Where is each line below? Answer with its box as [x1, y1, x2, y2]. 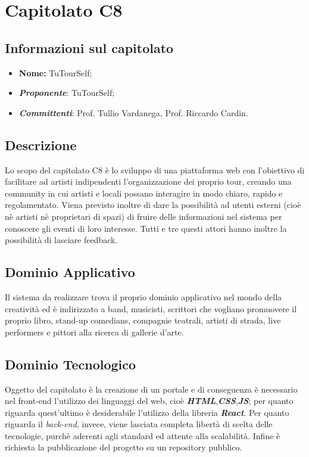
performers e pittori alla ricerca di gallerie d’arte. [5, 325, 184, 338]
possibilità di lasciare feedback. [5, 234, 118, 246]
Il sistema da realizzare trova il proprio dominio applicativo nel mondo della [5, 290, 282, 303]
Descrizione [5, 135, 77, 154]
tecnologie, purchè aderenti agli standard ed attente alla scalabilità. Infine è [5, 429, 280, 442]
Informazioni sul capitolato [5, 38, 174, 57]
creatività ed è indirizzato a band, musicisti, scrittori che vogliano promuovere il [5, 302, 297, 315]
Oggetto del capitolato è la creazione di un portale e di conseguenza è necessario [5, 383, 298, 395]
